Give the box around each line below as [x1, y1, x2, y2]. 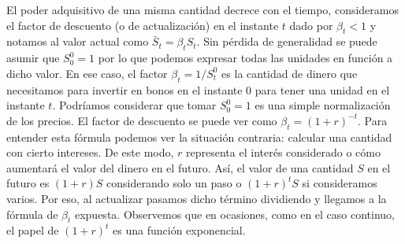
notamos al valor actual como [6, 33, 149, 50]
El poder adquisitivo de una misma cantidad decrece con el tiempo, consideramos [6, 2, 399, 17]
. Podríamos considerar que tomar [52, 97, 217, 113]
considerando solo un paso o [106, 175, 242, 191]
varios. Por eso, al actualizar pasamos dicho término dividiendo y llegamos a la [6, 190, 387, 206]
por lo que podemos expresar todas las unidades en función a [98, 50, 393, 66]
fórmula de [6, 205, 58, 222]
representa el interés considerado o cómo [186, 144, 381, 161]
